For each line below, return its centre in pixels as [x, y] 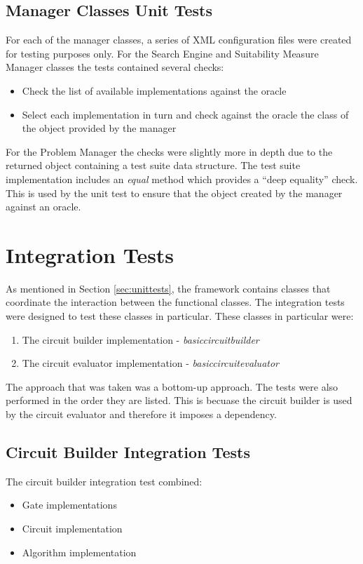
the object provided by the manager [99, 128]
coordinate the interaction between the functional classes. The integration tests [175, 302]
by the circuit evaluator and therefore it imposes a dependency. [141, 414]
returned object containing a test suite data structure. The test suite [153, 165]
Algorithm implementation [79, 552]
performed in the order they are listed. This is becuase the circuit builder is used [179, 400]
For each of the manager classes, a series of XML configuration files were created [179, 40]
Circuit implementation [72, 528]
